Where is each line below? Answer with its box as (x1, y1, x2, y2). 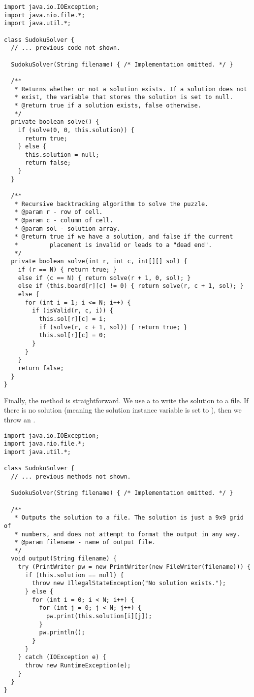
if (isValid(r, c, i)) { (32, 307, 113, 314)
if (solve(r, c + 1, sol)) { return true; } (39, 323, 188, 331)
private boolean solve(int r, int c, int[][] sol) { (11, 258, 188, 265)
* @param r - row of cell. (14, 209, 103, 216)
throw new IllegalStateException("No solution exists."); (32, 580, 226, 587)
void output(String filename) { (11, 555, 117, 562)
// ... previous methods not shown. (11, 473, 131, 480)
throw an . (4, 415, 35, 425)
